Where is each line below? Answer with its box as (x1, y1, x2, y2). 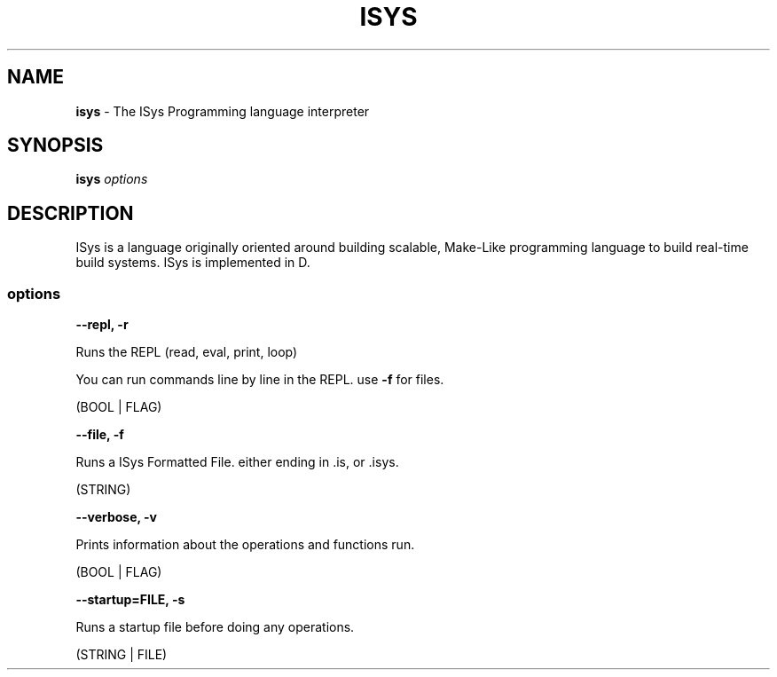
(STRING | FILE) (75, 647, 168, 663)
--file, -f (75, 427, 124, 443)
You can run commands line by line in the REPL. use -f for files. (75, 372, 444, 388)
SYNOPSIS (7, 134, 104, 157)
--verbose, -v (75, 509, 157, 525)
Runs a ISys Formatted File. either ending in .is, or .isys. (75, 454, 399, 470)
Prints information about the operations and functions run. (75, 537, 415, 553)
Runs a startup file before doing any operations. (75, 619, 355, 635)
